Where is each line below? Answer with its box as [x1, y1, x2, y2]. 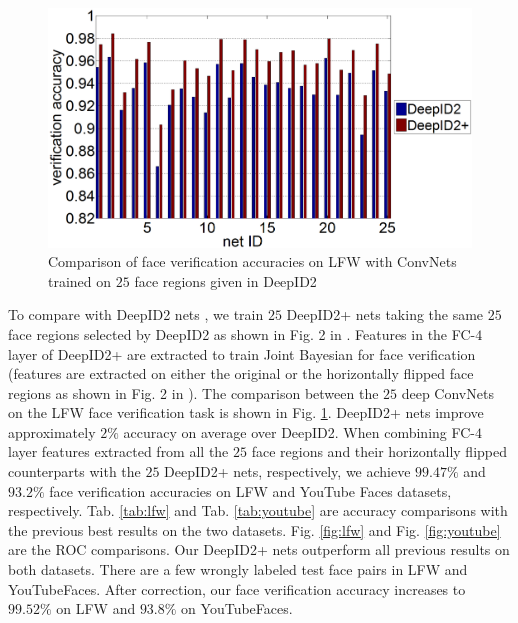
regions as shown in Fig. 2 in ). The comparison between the [8, 382, 379, 403]
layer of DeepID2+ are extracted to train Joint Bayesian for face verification [8, 343, 476, 364]
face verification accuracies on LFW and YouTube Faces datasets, [49, 480, 452, 501]
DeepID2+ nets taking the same [286, 304, 484, 325]
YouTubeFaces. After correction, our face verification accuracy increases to [8, 578, 466, 599]
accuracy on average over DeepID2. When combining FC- [123, 421, 475, 442]
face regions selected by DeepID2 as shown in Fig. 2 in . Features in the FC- [8, 323, 476, 344]
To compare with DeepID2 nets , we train [8, 304, 264, 325]
